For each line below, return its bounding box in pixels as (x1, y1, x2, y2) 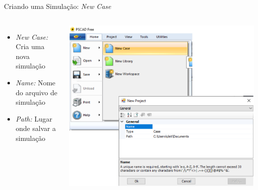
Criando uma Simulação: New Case (4, 1, 111, 11)
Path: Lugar (15, 113, 53, 124)
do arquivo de (15, 87, 58, 97)
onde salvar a (15, 123, 56, 133)
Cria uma (15, 41, 45, 52)
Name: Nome (15, 77, 56, 87)
